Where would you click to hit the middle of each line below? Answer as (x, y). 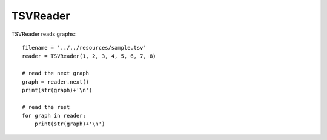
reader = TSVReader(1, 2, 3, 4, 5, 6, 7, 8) (89, 56)
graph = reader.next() (56, 82)
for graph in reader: (54, 116)
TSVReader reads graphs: (43, 34)
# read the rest (46, 107)
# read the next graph (56, 73)
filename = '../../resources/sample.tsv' (84, 48)
